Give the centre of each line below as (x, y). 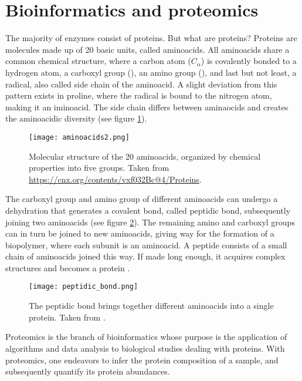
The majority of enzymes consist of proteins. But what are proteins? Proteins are (151, 38)
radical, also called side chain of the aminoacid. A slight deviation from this (141, 84)
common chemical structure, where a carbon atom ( (98, 61)
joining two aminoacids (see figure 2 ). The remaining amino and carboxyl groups (150, 222)
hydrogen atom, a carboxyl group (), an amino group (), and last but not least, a (151, 72)
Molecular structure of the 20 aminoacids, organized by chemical (145, 156)
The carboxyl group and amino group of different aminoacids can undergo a (142, 199)
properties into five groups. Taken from (99, 168)
